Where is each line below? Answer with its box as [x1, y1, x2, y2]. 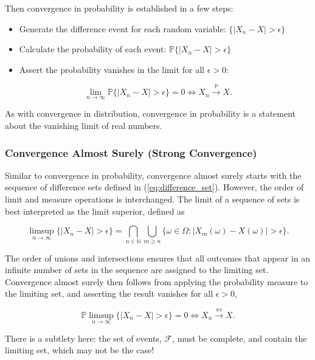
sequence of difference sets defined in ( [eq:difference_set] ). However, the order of [5, 181, 304, 193]
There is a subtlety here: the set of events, [5, 331, 162, 344]
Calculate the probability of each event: [19, 43, 167, 55]
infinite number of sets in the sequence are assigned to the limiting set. [5, 263, 269, 276]
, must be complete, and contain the [172, 331, 307, 344]
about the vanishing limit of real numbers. [5, 119, 162, 131]
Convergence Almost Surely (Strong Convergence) [5, 145, 257, 160]
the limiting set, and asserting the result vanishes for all [5, 287, 213, 300]
